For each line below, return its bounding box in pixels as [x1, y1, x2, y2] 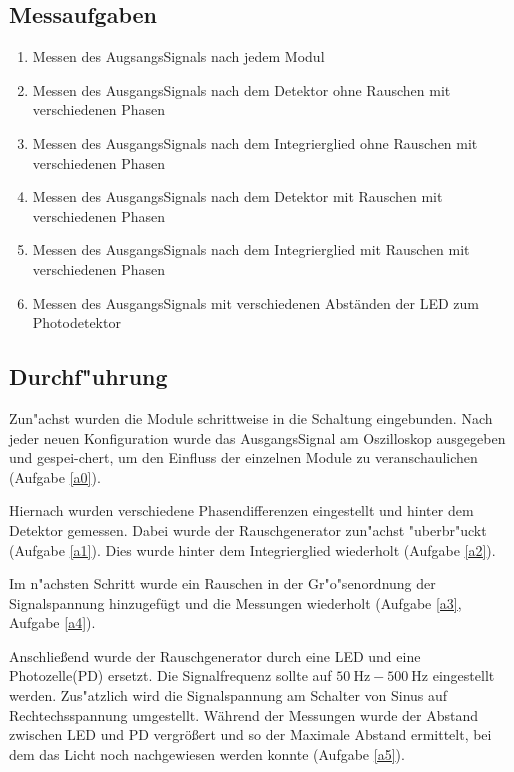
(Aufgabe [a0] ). [9, 466, 101, 487]
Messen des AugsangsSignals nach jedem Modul [32, 46, 325, 67]
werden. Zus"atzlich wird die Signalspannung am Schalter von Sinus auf [9, 685, 448, 706]
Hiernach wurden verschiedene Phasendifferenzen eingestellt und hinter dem [9, 500, 474, 521]
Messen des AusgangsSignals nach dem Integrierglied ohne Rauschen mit [32, 132, 478, 153]
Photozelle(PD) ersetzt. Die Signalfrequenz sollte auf [9, 665, 332, 686]
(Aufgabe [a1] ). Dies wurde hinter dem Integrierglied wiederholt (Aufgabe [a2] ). [9, 539, 496, 560]
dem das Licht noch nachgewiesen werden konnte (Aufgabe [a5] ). [9, 743, 405, 764]
